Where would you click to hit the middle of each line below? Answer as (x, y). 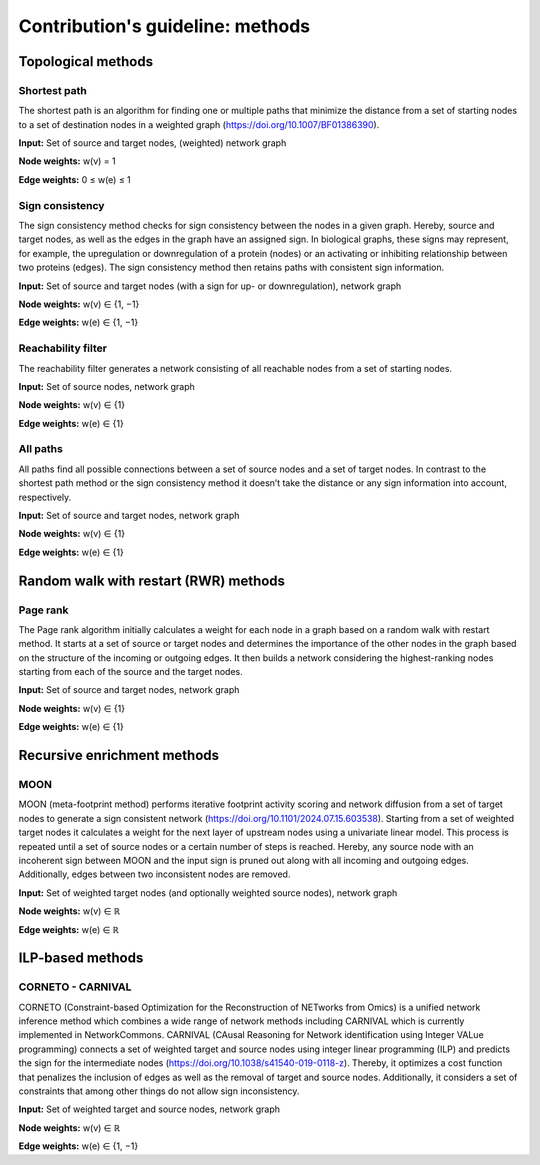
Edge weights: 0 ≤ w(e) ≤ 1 (75, 179)
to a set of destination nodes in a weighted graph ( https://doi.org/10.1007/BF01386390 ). (199, 124)
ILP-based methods (81, 958)
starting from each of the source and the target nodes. (131, 672)
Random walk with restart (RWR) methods (151, 580)
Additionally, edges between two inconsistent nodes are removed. (154, 874)
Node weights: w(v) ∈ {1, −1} (79, 304)
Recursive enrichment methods (119, 755)
